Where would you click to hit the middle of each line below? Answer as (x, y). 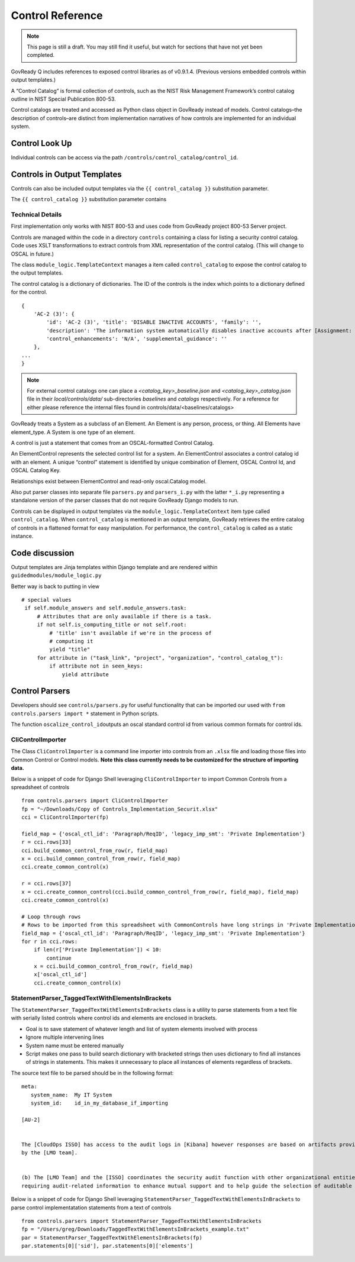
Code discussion (43, 553)
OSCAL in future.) (33, 254)
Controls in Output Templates (67, 174)
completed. (41, 55)
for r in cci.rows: (50, 941)
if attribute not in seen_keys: (96, 666)
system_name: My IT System (71, 1095)
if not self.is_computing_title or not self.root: (112, 625)
